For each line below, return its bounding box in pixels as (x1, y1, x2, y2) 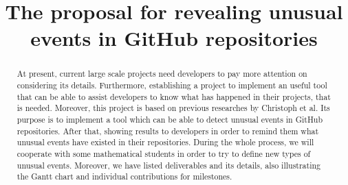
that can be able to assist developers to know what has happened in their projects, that (17, 90, 331, 102)
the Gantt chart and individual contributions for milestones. (17, 171, 232, 182)
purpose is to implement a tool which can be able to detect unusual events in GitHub (17, 113, 323, 125)
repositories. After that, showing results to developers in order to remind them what (17, 125, 319, 136)
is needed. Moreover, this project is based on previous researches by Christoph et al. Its (17, 102, 330, 114)
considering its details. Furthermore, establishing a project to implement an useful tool (17, 79, 327, 91)
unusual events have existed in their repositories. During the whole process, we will (17, 136, 314, 148)
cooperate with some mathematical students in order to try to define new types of (17, 147, 311, 159)
